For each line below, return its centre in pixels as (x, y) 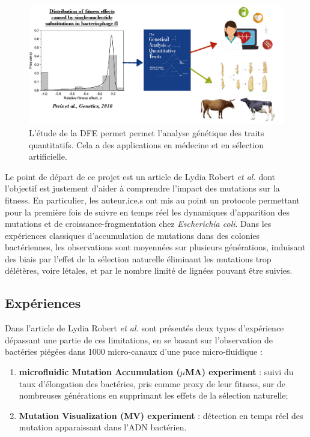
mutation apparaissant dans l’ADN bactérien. (103, 427)
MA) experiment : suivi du (239, 372)
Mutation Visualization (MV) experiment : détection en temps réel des (161, 415)
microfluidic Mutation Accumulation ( (99, 372)
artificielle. (48, 156)
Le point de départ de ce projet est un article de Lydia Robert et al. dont (140, 176)
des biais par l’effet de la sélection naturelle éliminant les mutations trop (138, 258)
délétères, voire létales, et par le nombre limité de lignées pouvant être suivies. (149, 270)
